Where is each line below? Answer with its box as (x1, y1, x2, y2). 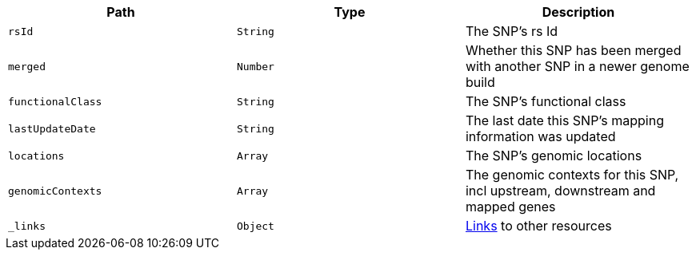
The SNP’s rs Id (465, 23, 558, 39)
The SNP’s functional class (465, 93, 626, 109)
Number (236, 60, 274, 73)
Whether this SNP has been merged (465, 42, 682, 58)
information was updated (465, 128, 616, 144)
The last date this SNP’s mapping (465, 112, 664, 128)
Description (542, 4, 615, 20)
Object (236, 219, 274, 232)
